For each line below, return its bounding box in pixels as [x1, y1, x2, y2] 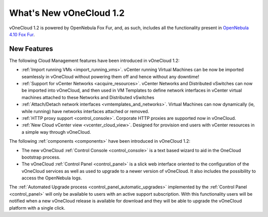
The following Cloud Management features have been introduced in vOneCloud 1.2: [9, 57, 180, 63]
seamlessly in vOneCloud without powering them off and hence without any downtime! [21, 73, 200, 79]
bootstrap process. [21, 154, 61, 160]
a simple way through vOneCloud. [21, 129, 91, 135]
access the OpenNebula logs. [21, 175, 82, 181]
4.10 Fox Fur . [9, 31, 35, 37]
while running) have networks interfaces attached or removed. [21, 108, 149, 114]
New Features [9, 45, 53, 53]
